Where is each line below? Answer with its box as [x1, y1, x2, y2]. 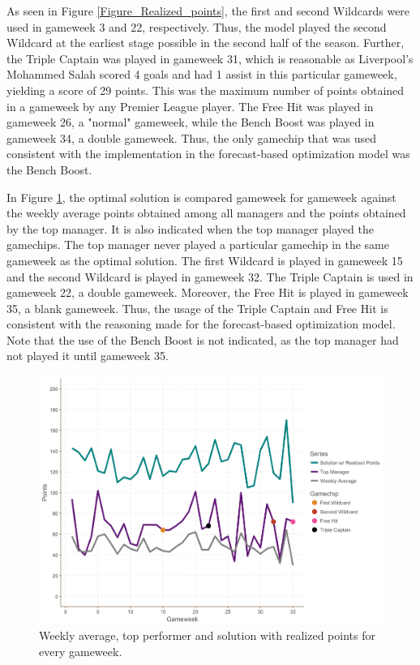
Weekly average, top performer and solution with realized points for [39, 627, 375, 644]
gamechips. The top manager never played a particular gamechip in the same [6, 236, 389, 253]
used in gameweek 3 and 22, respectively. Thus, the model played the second [6, 18, 387, 35]
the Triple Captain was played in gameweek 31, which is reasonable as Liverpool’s [6, 49, 414, 66]
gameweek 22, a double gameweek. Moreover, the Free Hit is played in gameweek [6, 284, 409, 301]
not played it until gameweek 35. [6, 347, 169, 364]
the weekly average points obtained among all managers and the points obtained [6, 204, 406, 221]
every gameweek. [39, 642, 122, 659]
